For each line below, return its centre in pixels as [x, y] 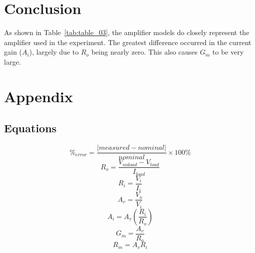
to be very [228, 52]
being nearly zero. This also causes [145, 52]
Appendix [39, 96]
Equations [30, 128]
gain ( [13, 52]
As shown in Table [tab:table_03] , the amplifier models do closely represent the [127, 32]
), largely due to [54, 52]
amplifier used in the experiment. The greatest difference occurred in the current [128, 42]
